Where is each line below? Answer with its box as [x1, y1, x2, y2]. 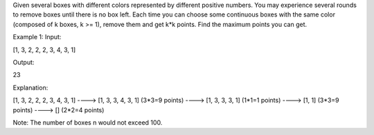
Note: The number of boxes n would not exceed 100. [12, 118, 163, 127]
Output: [12, 58, 35, 66]
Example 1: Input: [12, 33, 62, 41]
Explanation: [12, 83, 48, 92]
